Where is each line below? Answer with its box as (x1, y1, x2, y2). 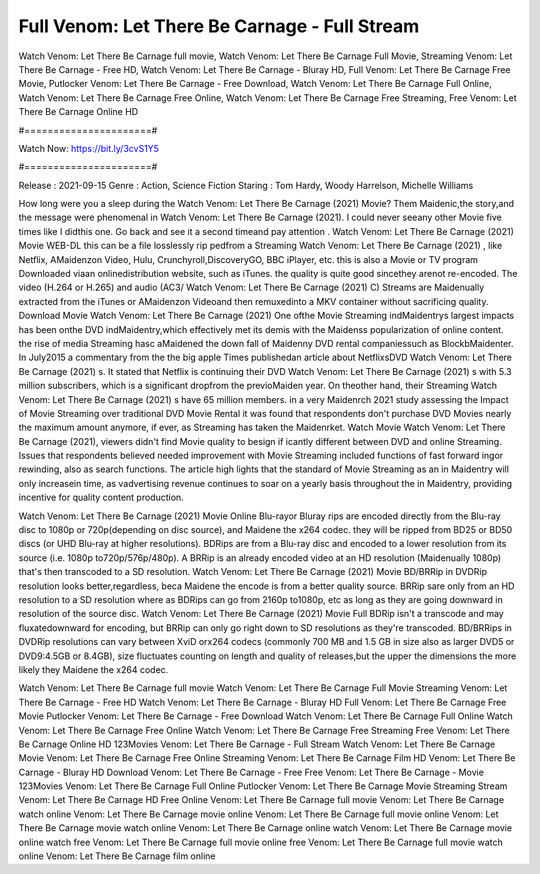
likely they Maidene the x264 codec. (18, 663, 169, 675)
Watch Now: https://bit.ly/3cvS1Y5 (18, 142, 160, 154)
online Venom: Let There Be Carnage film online (18, 850, 216, 862)
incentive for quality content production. (18, 491, 184, 504)
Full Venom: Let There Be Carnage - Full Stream (18, 15, 420, 37)
